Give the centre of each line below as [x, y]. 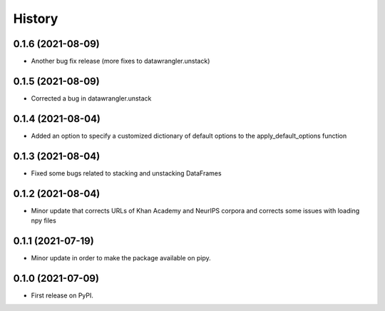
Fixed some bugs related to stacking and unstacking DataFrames [126, 173]
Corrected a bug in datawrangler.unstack [91, 98]
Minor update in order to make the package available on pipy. [121, 258]
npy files [43, 220]
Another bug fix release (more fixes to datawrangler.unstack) [120, 61]
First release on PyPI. [62, 295]
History [36, 19]
